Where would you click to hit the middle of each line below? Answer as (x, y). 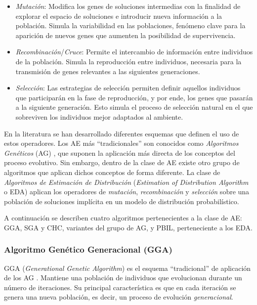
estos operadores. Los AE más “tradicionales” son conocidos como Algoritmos (121, 143)
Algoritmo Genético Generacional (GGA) (88, 249)
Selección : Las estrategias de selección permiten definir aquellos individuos (128, 88)
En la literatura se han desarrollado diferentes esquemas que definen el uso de (122, 133)
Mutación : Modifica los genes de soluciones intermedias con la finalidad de (128, 6)
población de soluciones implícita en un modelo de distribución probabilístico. (122, 201)
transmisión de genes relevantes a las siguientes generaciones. (108, 71)
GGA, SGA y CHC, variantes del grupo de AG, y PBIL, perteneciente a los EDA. (128, 227)
